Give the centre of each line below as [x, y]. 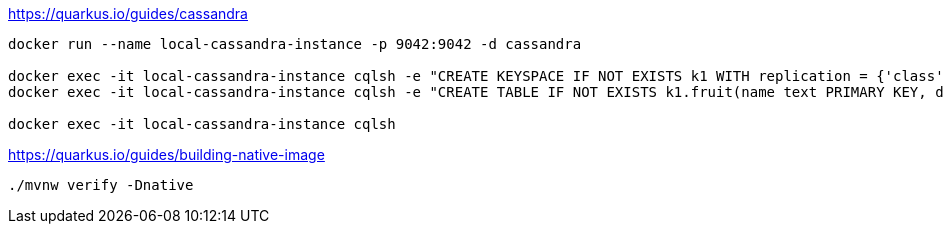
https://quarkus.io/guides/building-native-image [166, 154]
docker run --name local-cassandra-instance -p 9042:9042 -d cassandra [295, 44]
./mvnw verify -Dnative [101, 185]
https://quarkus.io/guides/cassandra [128, 13]
